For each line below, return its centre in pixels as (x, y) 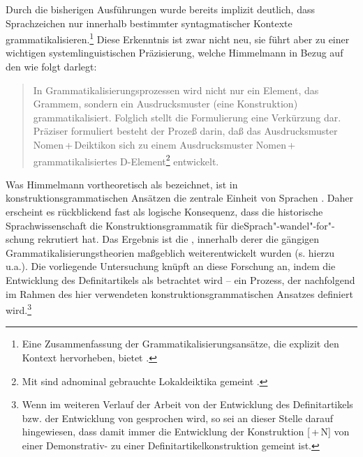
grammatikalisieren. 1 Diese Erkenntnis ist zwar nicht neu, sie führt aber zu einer (178, 38)
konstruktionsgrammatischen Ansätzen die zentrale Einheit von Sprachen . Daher (179, 198)
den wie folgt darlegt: (51, 67)
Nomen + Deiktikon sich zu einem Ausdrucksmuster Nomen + (164, 144)
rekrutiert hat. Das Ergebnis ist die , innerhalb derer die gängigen (178, 239)
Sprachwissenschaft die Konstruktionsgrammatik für (117, 225)
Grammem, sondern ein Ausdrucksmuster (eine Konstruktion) (165, 104)
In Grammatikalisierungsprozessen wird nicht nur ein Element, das (176, 90)
